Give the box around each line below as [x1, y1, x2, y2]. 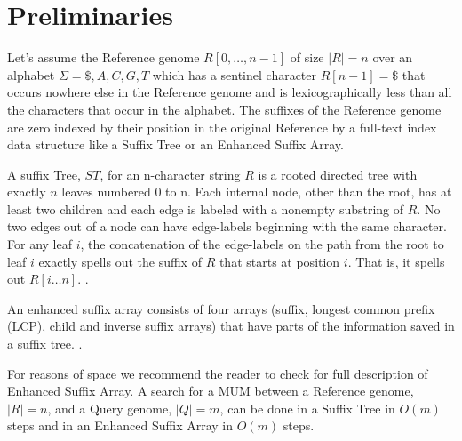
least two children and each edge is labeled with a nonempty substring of [7, 199, 404, 218]
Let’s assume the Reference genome [7, 48, 200, 67]
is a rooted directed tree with [258, 164, 418, 183]
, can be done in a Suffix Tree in [219, 398, 395, 417]
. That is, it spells [347, 252, 445, 270]
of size [290, 48, 324, 67]
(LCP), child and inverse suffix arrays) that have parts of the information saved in [7, 317, 455, 335]
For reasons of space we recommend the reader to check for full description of [7, 364, 428, 382]
